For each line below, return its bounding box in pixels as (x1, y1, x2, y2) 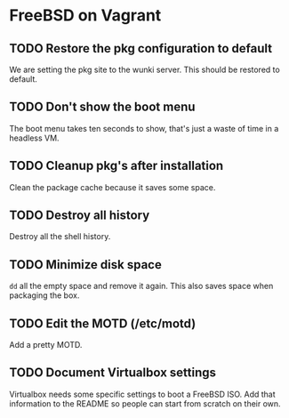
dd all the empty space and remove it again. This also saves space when (9, 281, 274, 292)
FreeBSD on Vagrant (9, 5, 162, 26)
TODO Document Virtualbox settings (9, 366, 216, 381)
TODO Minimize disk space (9, 257, 162, 272)
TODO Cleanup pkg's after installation (9, 158, 224, 173)
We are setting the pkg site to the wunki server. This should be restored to (9, 64, 280, 75)
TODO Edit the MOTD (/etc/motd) (9, 316, 197, 331)
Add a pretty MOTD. (9, 340, 83, 350)
